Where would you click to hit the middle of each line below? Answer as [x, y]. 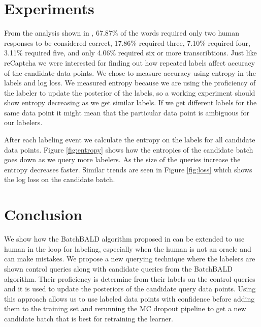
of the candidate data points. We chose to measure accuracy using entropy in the [130, 72]
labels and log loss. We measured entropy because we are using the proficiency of [130, 83]
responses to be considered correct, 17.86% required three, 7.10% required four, [127, 42]
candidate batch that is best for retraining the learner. [89, 318]
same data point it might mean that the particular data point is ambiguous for [127, 112]
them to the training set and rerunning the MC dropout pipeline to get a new [125, 308]
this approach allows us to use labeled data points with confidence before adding [129, 298]
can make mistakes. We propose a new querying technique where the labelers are [130, 259]
